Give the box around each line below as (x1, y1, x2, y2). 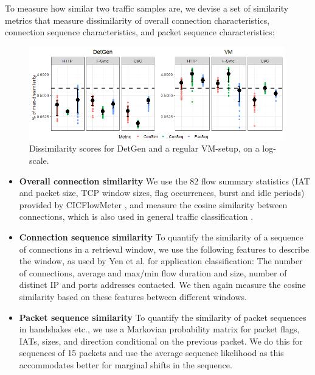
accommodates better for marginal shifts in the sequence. (19, 358, 232, 371)
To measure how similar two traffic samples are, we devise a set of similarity (5, 2, 289, 14)
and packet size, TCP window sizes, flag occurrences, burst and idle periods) (19, 186, 305, 199)
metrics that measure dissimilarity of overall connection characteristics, (5, 13, 270, 26)
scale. (29, 154, 49, 167)
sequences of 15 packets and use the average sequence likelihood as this (19, 346, 284, 359)
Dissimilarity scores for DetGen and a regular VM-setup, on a (29, 142, 260, 155)
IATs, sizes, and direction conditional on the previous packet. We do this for (19, 334, 303, 347)
